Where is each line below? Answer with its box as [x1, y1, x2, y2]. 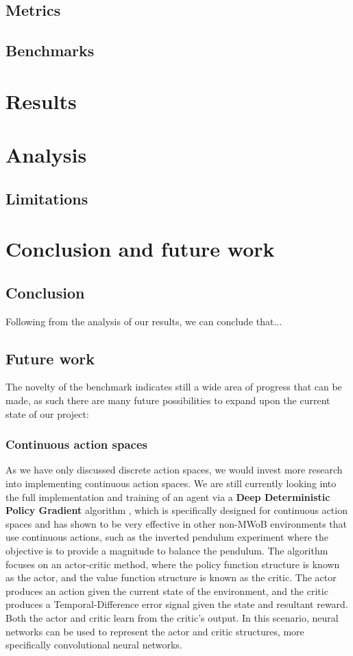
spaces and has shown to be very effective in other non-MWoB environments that [5, 516, 348, 530]
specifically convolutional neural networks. [5, 637, 182, 652]
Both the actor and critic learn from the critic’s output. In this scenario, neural [5, 611, 339, 624]
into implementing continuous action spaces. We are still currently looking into [5, 476, 337, 491]
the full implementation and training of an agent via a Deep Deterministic [5, 489, 330, 504]
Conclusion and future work [5, 235, 275, 263]
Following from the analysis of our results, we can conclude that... [5, 314, 282, 328]
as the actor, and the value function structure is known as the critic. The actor [5, 570, 337, 585]
